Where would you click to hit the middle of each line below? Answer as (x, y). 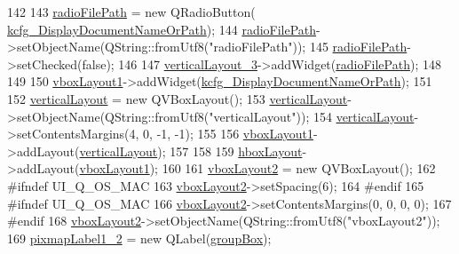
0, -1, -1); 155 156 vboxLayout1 (229, 134)
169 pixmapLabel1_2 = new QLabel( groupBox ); (139, 238)
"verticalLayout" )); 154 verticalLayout (312, 116)
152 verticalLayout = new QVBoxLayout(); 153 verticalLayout (178, 98)
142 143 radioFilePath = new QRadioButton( (131, 12)
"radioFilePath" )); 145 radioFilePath (308, 47)
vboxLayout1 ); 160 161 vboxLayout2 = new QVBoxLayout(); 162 (257, 168)
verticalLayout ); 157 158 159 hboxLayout (191, 151)
